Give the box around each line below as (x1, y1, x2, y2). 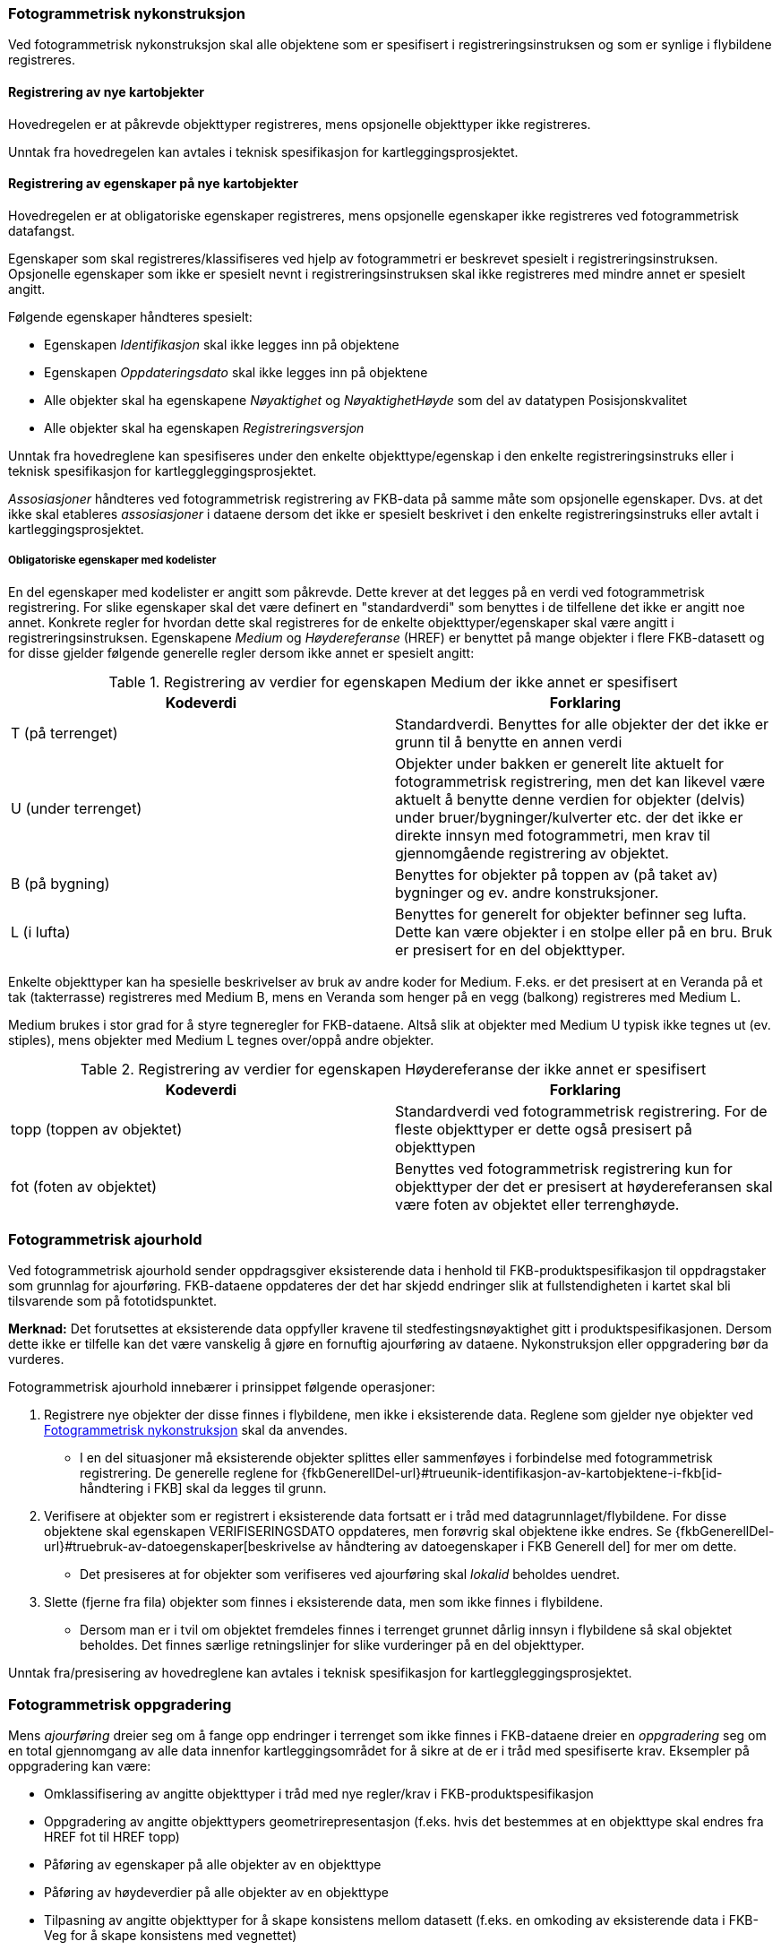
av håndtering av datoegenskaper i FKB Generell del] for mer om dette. (319, 1539, 737, 1555)
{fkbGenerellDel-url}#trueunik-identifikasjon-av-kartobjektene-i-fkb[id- (301, 1465, 723, 1481)
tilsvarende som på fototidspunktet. (8, 1293, 218, 1309)
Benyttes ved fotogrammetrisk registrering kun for (395, 1159, 733, 1178)
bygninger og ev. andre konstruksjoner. (395, 883, 659, 902)
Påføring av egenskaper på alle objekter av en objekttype (44, 1857, 382, 1873)
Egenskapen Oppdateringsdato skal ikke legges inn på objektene (44, 364, 428, 380)
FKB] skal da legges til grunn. (153, 1480, 327, 1497)
